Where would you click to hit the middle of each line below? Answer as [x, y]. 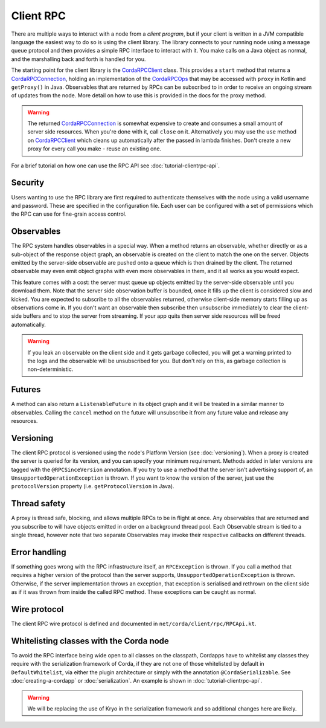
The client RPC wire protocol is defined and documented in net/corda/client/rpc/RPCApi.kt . [134, 624]
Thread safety [38, 504]
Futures [26, 390]
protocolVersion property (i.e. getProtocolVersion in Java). [93, 486]
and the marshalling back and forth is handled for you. [78, 59]
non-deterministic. [50, 369]
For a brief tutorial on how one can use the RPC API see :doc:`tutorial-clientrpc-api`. [116, 166]
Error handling [39, 552]
